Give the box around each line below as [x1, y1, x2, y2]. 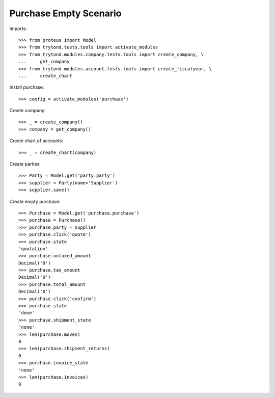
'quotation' [18, 246, 48, 252]
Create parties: [9, 161, 41, 167]
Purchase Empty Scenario [9, 8, 122, 19]
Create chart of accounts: [9, 138, 64, 144]
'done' [18, 310, 35, 316]
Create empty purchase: [9, 198, 61, 204]
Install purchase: [9, 84, 44, 90]
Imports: [9, 25, 28, 32]
